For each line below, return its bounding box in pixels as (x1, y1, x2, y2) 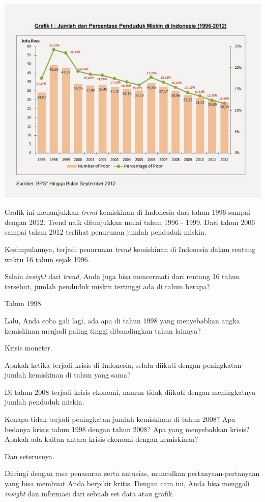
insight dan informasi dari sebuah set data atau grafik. (5, 488, 174, 498)
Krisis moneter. (5, 342, 52, 353)
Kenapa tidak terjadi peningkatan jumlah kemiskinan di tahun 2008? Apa (5, 414, 235, 424)
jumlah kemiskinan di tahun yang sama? (5, 369, 131, 380)
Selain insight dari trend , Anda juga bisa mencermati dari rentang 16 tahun (5, 271, 240, 282)
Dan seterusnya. (5, 450, 54, 461)
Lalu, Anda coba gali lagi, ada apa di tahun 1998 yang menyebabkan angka (5, 315, 240, 325)
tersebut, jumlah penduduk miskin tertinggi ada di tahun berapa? (5, 281, 210, 291)
